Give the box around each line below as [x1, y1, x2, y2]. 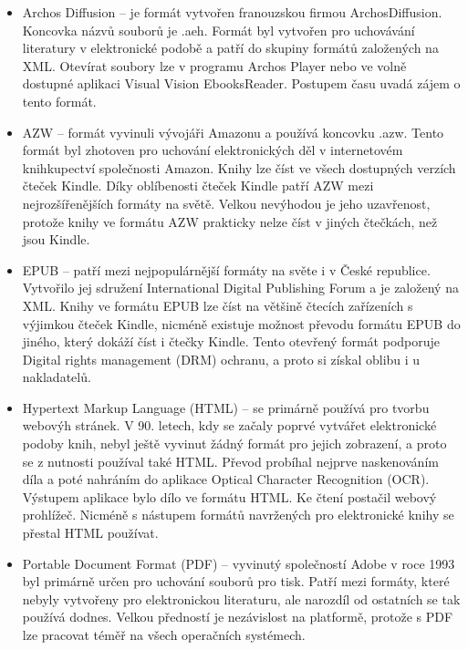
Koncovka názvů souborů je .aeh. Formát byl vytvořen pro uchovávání [22, 20, 415, 39]
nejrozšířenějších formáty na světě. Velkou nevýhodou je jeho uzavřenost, [22, 193, 431, 212]
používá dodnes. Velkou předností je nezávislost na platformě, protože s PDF [22, 607, 453, 626]
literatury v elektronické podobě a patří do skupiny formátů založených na [22, 38, 439, 57]
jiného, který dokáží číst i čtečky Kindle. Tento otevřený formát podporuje [22, 332, 441, 351]
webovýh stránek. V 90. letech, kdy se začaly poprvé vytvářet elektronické [22, 416, 437, 435]
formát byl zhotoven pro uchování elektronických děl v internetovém [22, 140, 403, 160]
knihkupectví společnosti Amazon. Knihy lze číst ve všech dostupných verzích [22, 158, 456, 177]
